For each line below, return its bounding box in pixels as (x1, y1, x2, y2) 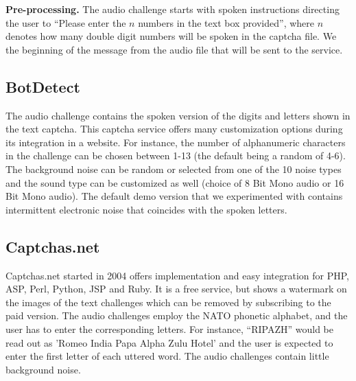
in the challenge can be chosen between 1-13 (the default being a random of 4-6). (5, 148, 346, 163)
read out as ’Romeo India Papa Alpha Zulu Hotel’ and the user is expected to (5, 335, 333, 349)
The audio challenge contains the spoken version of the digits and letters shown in (5, 108, 351, 122)
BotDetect (5, 76, 80, 97)
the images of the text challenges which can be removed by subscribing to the (5, 295, 331, 309)
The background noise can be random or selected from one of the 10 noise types (5, 161, 342, 176)
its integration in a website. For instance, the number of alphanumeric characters (5, 135, 346, 149)
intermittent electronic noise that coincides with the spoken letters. (5, 202, 287, 216)
